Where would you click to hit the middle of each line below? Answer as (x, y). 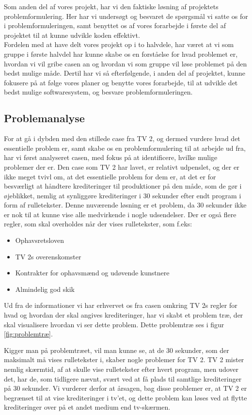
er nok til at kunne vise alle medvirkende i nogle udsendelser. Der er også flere (120, 214)
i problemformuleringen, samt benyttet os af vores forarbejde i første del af (115, 25)
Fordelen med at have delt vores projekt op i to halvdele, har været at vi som (119, 44)
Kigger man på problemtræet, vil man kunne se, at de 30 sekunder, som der (117, 350)
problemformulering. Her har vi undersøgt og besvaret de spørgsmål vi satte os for (126, 16)
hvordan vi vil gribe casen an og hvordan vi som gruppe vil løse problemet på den (126, 63)
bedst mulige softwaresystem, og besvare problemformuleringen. (98, 92)
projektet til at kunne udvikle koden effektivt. (72, 35)
